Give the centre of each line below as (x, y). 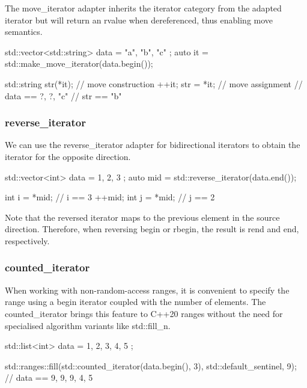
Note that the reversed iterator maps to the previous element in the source (142, 217)
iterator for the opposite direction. (68, 156)
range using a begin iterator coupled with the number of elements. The (135, 302)
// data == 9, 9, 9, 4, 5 (49, 377)
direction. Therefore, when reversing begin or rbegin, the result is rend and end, (152, 229)
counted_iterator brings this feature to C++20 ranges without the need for (144, 313)
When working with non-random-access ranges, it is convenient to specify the (147, 290)
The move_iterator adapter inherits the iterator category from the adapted (143, 8)
